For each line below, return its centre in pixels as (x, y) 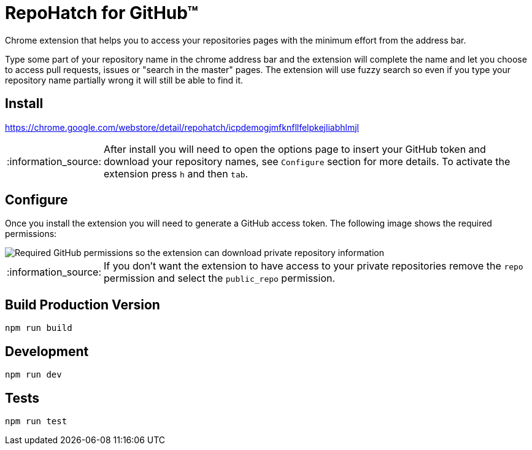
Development (47, 351)
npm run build (39, 328)
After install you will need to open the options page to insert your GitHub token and (295, 149)
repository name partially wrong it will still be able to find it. (124, 80)
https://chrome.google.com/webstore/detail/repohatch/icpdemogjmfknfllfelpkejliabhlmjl (182, 127)
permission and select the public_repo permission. (220, 278)
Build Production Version (83, 305)
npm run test (36, 421)
